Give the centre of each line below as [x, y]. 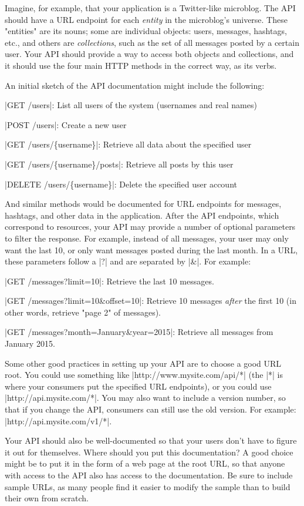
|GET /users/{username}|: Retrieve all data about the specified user [128, 144]
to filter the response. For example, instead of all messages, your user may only [147, 238]
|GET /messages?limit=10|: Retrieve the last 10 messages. [109, 281]
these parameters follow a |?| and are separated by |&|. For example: [128, 261]
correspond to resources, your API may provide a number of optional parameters [150, 227]
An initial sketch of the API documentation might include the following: [135, 85]
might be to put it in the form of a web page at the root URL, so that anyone [145, 463]
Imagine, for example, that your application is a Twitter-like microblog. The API [150, 8]
